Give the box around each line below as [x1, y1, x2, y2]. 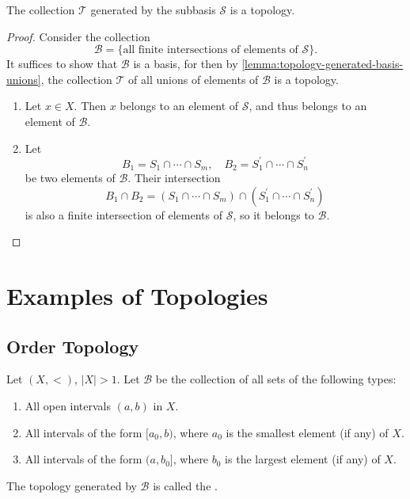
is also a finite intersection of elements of [25, 206, 222, 223]
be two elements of [25, 170, 116, 186]
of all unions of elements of [128, 70, 259, 87]
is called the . [153, 477, 218, 493]
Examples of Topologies [6, 280, 268, 312]
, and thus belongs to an [249, 97, 367, 114]
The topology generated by [6, 477, 137, 493]
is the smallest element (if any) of [226, 424, 389, 440]
